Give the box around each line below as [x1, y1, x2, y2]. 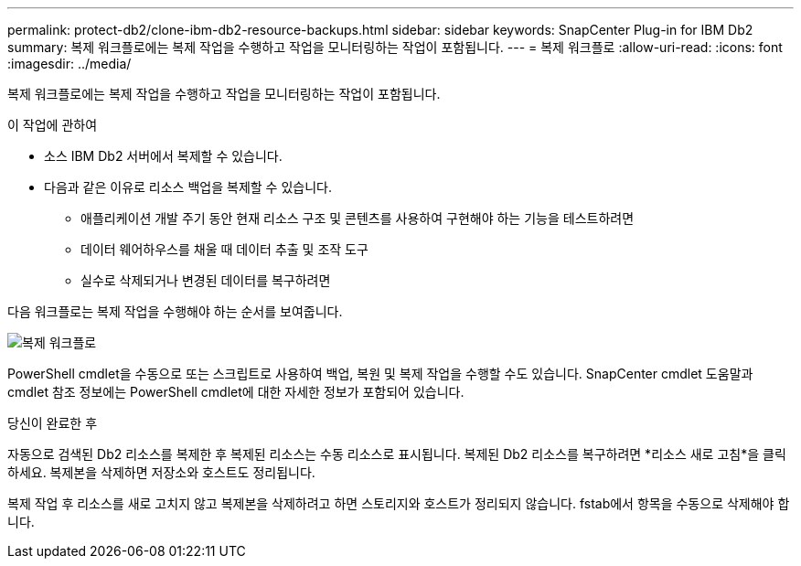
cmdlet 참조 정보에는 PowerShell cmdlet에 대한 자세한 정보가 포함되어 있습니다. [7, 384, 465, 400]
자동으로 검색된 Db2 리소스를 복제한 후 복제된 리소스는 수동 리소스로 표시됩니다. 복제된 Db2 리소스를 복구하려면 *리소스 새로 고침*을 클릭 [7, 446, 786, 462]
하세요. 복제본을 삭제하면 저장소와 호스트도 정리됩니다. [7, 465, 315, 480]
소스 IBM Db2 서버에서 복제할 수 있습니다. [44, 148, 283, 164]
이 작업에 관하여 [7, 117, 98, 133]
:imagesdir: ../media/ [7, 56, 132, 71]
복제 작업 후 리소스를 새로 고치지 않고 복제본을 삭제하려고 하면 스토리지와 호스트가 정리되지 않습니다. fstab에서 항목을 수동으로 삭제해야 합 [7, 496, 790, 511]
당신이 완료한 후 [7, 415, 98, 431]
